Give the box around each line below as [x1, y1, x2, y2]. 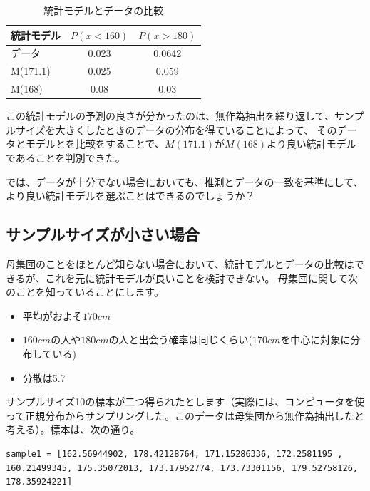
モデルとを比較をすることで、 [25, 136, 165, 151]
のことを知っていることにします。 [6, 284, 164, 299]
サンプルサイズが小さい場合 [6, 223, 200, 245]
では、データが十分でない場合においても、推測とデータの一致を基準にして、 [6, 174, 364, 189]
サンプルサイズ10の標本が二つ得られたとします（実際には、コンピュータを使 [6, 394, 365, 409]
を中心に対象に [280, 332, 351, 347]
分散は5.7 [22, 370, 66, 385]
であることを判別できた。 [6, 150, 125, 165]
